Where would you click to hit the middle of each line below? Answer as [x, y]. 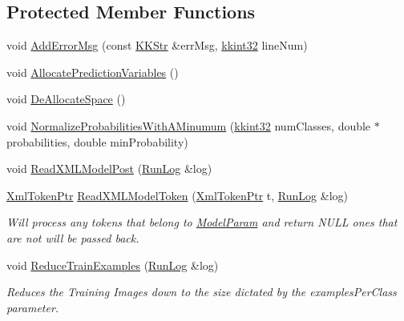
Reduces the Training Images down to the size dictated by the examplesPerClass [202, 292]
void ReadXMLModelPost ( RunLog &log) [109, 169]
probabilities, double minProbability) [97, 141]
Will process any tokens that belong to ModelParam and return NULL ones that [202, 222]
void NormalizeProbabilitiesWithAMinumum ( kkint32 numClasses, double [189, 125]
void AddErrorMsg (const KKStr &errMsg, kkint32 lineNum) [157, 45]
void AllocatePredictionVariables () [93, 72]
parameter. [33, 307]
